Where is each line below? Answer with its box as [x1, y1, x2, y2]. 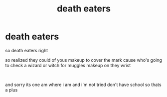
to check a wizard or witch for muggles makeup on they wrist [5, 62, 131, 68]
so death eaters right [5, 47, 48, 53]
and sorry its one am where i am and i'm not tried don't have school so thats [5, 82, 162, 88]
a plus [5, 87, 18, 93]
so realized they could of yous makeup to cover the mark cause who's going [5, 57, 163, 63]
